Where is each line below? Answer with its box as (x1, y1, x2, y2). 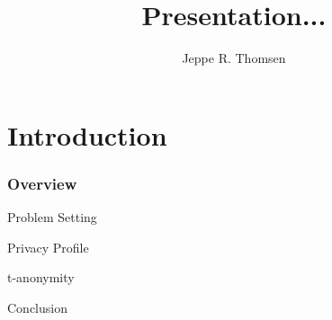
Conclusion (7, 298, 67, 316)
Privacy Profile (7, 237, 89, 256)
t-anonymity (7, 268, 75, 287)
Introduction (7, 116, 167, 153)
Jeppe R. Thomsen (182, 49, 286, 67)
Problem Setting (7, 208, 97, 227)
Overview (7, 172, 77, 194)
